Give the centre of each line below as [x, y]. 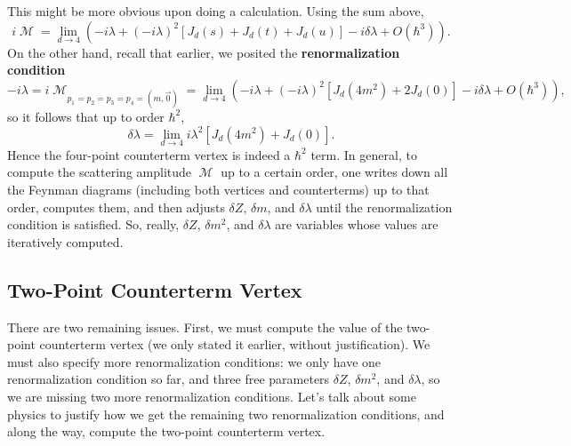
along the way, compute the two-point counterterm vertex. [166, 431]
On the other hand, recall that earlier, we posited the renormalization [204, 52]
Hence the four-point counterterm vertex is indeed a [149, 154]
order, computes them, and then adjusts [116, 207]
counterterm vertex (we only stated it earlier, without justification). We [235, 344]
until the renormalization [384, 207]
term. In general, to [364, 154]
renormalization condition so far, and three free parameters [169, 379]
